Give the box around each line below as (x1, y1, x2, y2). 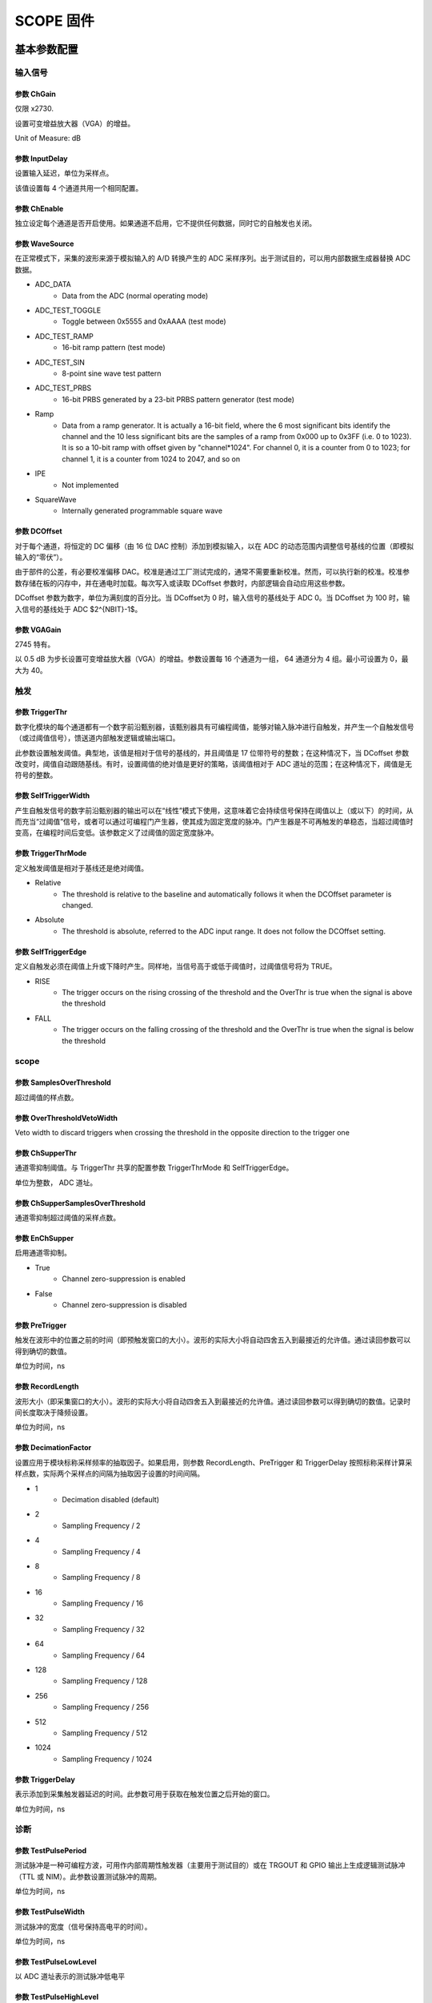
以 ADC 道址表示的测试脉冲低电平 (14, 1972, 126, 1981)
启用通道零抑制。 (14, 1248, 71, 1258)
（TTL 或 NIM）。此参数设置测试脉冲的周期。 (14, 1872, 162, 1881)
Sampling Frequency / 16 (62, 1598, 144, 1608)
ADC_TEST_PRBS (34, 383, 92, 393)
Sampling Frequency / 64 (62, 1650, 146, 1660)
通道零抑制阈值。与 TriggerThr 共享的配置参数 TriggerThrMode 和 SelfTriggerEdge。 (14, 1163, 294, 1173)
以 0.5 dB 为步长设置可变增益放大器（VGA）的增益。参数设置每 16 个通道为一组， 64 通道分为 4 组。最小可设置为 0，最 (14, 654, 409, 664)
